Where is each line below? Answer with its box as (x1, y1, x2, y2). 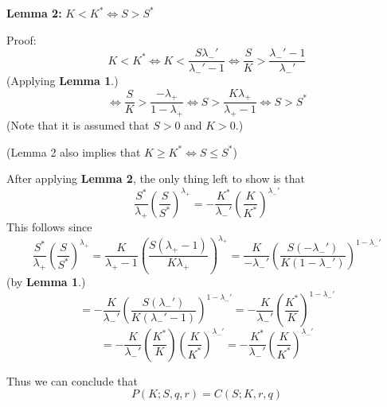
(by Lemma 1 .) (6, 273, 86, 289)
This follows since (6, 218, 92, 235)
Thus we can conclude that (6, 372, 138, 389)
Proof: (6, 31, 37, 48)
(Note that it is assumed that (6, 117, 150, 134)
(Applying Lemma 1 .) (6, 72, 119, 89)
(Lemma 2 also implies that (6, 143, 141, 160)
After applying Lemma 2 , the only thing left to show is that (6, 170, 305, 187)
